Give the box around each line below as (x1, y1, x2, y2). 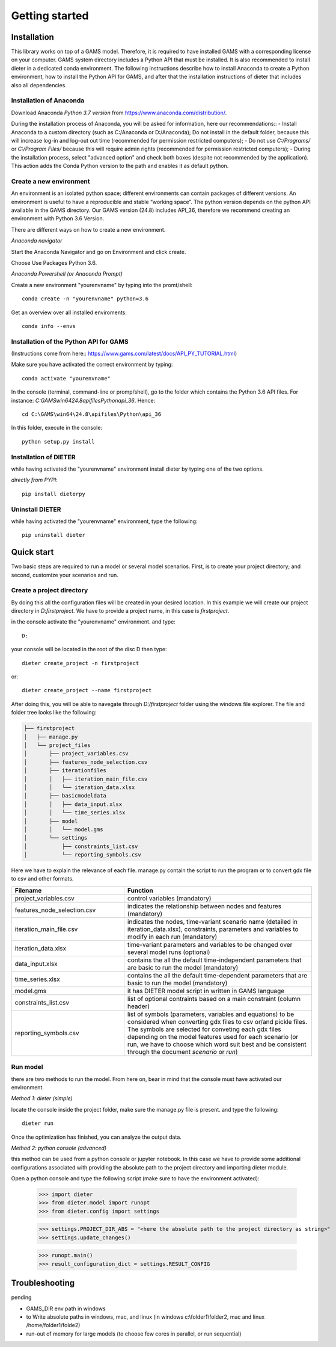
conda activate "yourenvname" (22, 375, 111, 382)
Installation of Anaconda (11, 96, 85, 105)
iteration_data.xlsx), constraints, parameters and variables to (127, 924, 299, 933)
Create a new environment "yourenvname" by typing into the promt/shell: (11, 281, 193, 288)
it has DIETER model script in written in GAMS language (127, 986, 285, 995)
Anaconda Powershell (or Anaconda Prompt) (11, 270, 123, 277)
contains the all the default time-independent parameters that (127, 956, 302, 964)
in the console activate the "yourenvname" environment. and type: (11, 618, 176, 625)
